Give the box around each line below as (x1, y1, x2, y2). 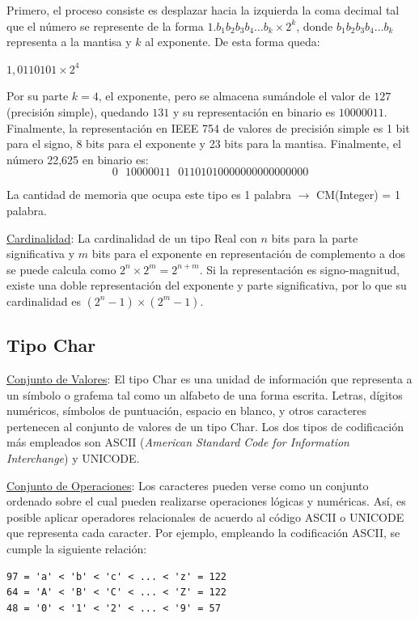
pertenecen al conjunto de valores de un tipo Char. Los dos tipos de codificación (6, 417, 404, 434)
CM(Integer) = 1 (316, 186, 400, 203)
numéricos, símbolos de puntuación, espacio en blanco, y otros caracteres (6, 402, 367, 419)
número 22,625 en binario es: (6, 150, 149, 167)
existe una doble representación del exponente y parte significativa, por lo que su (6, 277, 407, 294)
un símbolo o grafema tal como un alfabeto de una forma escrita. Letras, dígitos (6, 386, 403, 403)
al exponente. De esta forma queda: (145, 33, 320, 50)
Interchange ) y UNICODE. (6, 450, 140, 467)
